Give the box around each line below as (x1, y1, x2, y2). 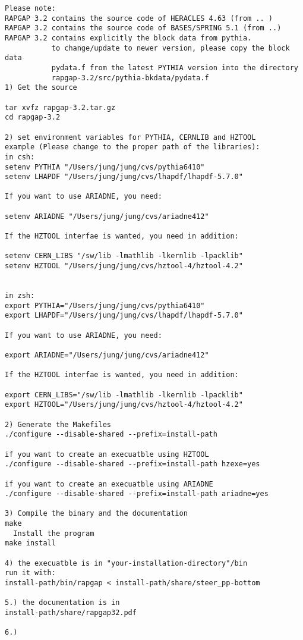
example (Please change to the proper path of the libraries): (5, 143, 260, 152)
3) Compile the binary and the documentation (5, 509, 188, 518)
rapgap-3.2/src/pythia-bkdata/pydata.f (51, 73, 209, 82)
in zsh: (5, 291, 35, 300)
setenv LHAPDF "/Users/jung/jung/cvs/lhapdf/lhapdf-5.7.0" (5, 172, 243, 181)
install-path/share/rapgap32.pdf (5, 608, 137, 617)
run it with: (5, 569, 56, 578)
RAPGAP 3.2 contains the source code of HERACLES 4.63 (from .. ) (5, 14, 273, 23)
